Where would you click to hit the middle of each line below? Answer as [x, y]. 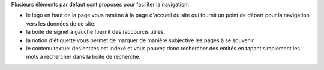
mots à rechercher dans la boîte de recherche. [83, 57]
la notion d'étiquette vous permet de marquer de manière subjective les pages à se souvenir [140, 40]
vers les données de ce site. [61, 23]
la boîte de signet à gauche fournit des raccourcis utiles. [95, 32]
